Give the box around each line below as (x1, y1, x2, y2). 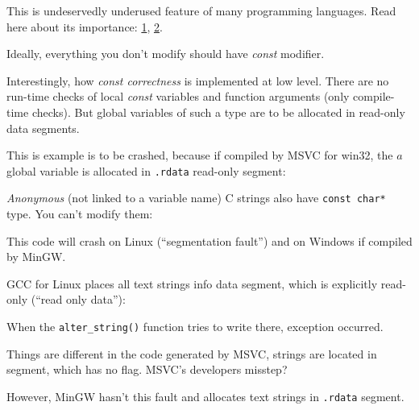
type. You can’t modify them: (6, 205, 153, 222)
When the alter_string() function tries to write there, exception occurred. (6, 318, 384, 335)
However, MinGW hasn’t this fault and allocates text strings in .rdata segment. (6, 387, 404, 404)
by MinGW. (6, 248, 66, 265)
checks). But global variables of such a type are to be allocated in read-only (31, 103, 405, 120)
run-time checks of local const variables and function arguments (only (6, 88, 350, 105)
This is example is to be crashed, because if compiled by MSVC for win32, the (6, 147, 393, 164)
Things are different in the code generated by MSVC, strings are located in (6, 345, 377, 362)
